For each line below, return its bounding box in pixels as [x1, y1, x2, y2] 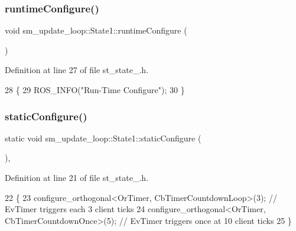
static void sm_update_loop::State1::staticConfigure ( [5, 131, 201, 144]
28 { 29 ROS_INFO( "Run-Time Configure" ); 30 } [5, 84, 185, 95]
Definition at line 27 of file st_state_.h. [5, 64, 149, 76]
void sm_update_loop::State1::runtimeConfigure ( [5, 24, 187, 37]
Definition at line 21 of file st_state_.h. [5, 171, 149, 183]
